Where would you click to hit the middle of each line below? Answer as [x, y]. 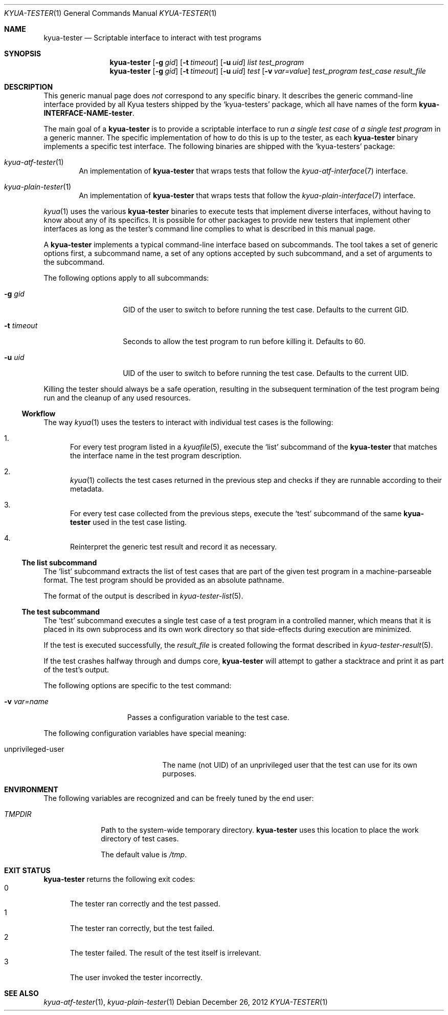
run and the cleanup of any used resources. [117, 398]
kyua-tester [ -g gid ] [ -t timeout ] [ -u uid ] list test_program [207, 62]
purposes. [179, 774]
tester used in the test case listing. [129, 522]
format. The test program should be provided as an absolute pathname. [164, 580]
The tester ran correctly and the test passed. [145, 904]
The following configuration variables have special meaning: [145, 733]
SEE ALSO [21, 993]
